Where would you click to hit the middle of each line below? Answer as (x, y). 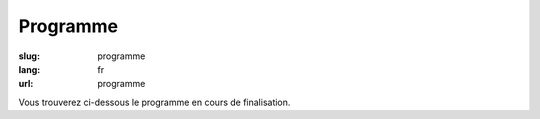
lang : (29, 69)
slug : (29, 56)
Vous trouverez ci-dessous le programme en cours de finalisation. (154, 102)
